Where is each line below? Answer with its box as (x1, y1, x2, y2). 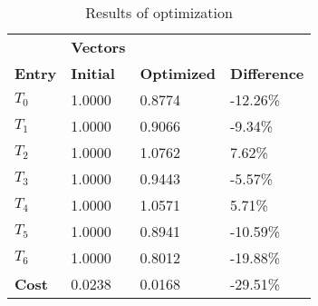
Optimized (140, 63, 217, 84)
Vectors (71, 36, 126, 57)
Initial (71, 63, 115, 84)
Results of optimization (85, 2, 233, 23)
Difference (230, 63, 304, 84)
